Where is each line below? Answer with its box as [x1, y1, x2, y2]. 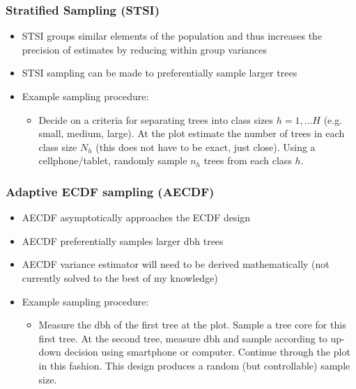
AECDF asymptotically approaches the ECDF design [22, 210, 251, 225]
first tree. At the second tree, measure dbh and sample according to [38, 331, 327, 345]
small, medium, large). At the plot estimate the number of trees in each [38, 126, 345, 141]
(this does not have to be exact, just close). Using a [95, 139, 316, 154]
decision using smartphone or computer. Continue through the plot [64, 344, 350, 359]
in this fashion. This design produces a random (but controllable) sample [38, 358, 350, 372]
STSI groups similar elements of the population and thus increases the [22, 29, 323, 43]
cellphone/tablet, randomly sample [38, 153, 187, 168]
